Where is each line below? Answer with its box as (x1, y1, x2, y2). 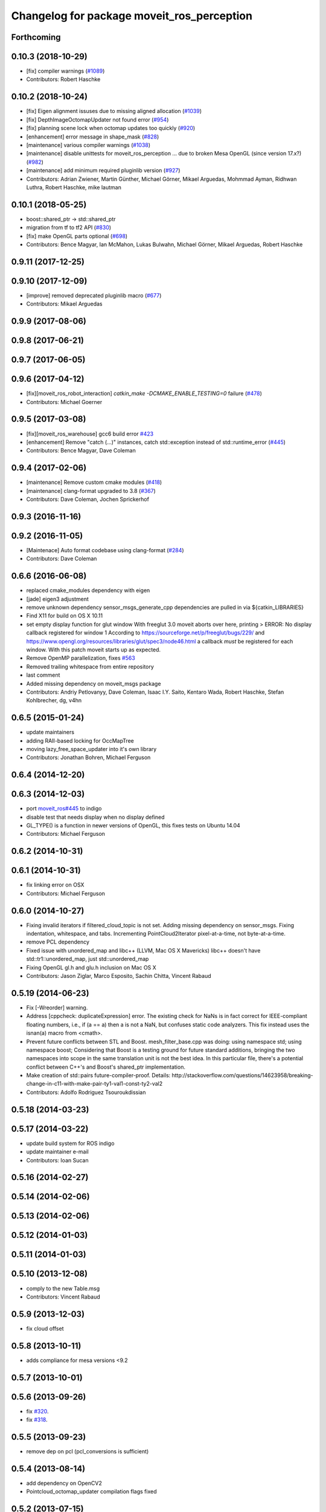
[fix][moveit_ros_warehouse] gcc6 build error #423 (26, 430, 154, 437)
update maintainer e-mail (26, 1148, 89, 1155)
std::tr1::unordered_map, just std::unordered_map (26, 956, 149, 963)
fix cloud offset (26, 1325, 64, 1332)
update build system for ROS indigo (26, 1139, 115, 1147)
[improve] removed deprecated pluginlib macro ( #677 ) (26, 292, 162, 299)
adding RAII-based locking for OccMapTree (26, 737, 134, 744)
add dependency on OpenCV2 (26, 1479, 102, 1487)
